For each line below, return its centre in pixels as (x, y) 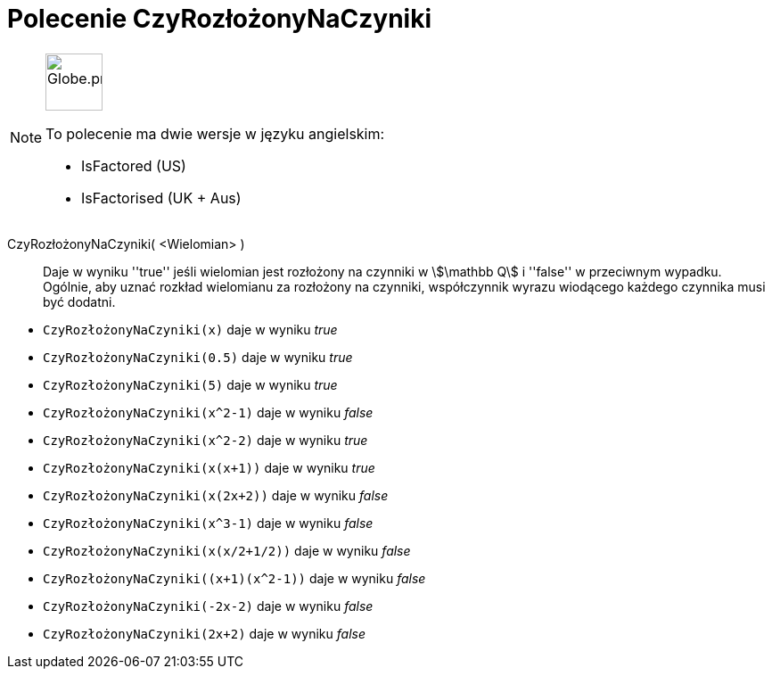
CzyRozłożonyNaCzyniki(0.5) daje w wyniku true (198, 357)
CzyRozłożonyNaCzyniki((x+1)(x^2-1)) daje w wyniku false (234, 578)
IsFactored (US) (134, 165)
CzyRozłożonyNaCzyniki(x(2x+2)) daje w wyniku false (216, 495)
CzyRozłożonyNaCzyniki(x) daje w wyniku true (190, 329)
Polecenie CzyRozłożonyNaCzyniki (219, 19)
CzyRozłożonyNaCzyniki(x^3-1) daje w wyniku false (208, 523)
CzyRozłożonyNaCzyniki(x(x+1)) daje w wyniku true (209, 467)
